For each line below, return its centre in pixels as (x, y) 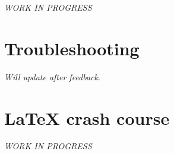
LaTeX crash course (87, 117)
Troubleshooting (72, 48)
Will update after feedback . (52, 76)
